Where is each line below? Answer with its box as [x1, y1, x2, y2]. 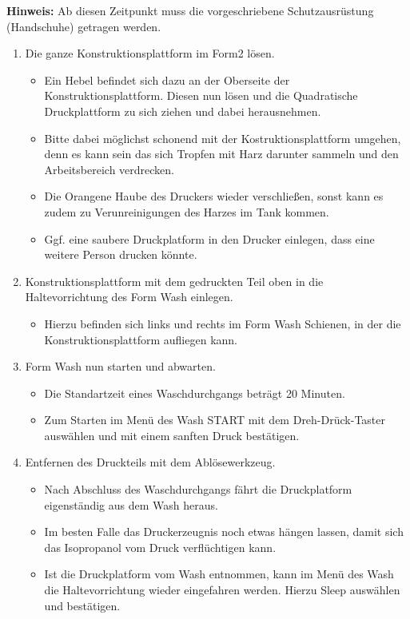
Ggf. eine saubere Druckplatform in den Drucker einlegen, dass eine [44, 230, 375, 247]
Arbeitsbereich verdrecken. [44, 161, 174, 177]
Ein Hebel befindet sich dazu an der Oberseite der [44, 71, 290, 88]
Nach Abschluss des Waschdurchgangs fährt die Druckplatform [44, 481, 352, 498]
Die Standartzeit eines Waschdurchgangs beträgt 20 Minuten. [44, 384, 345, 401]
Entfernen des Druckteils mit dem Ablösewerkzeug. [25, 454, 276, 470]
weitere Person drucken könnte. [44, 246, 197, 263]
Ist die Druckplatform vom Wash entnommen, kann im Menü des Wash [44, 565, 394, 582]
